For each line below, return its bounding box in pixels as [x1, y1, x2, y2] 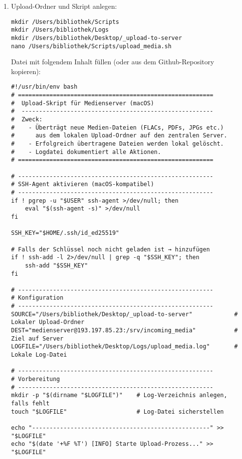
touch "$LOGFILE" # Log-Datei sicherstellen [11, 408, 224, 415]
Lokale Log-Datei [11, 351, 67, 359]
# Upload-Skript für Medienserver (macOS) [11, 99, 154, 107]
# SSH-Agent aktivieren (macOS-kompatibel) [11, 181, 154, 188]
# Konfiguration [11, 294, 64, 302]
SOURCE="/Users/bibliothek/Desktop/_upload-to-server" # [11, 310, 238, 318]
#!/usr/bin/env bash [11, 83, 77, 91]
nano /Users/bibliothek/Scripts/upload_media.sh [11, 42, 172, 50]
